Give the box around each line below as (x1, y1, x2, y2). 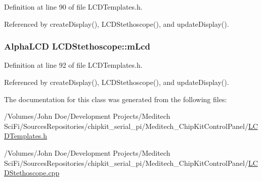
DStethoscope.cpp (4, 167, 60, 178)
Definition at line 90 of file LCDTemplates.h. (4, 2, 143, 12)
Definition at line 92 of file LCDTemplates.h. (4, 60, 143, 70)
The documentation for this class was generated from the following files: (4, 94, 227, 104)
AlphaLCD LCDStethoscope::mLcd (4, 40, 151, 53)
